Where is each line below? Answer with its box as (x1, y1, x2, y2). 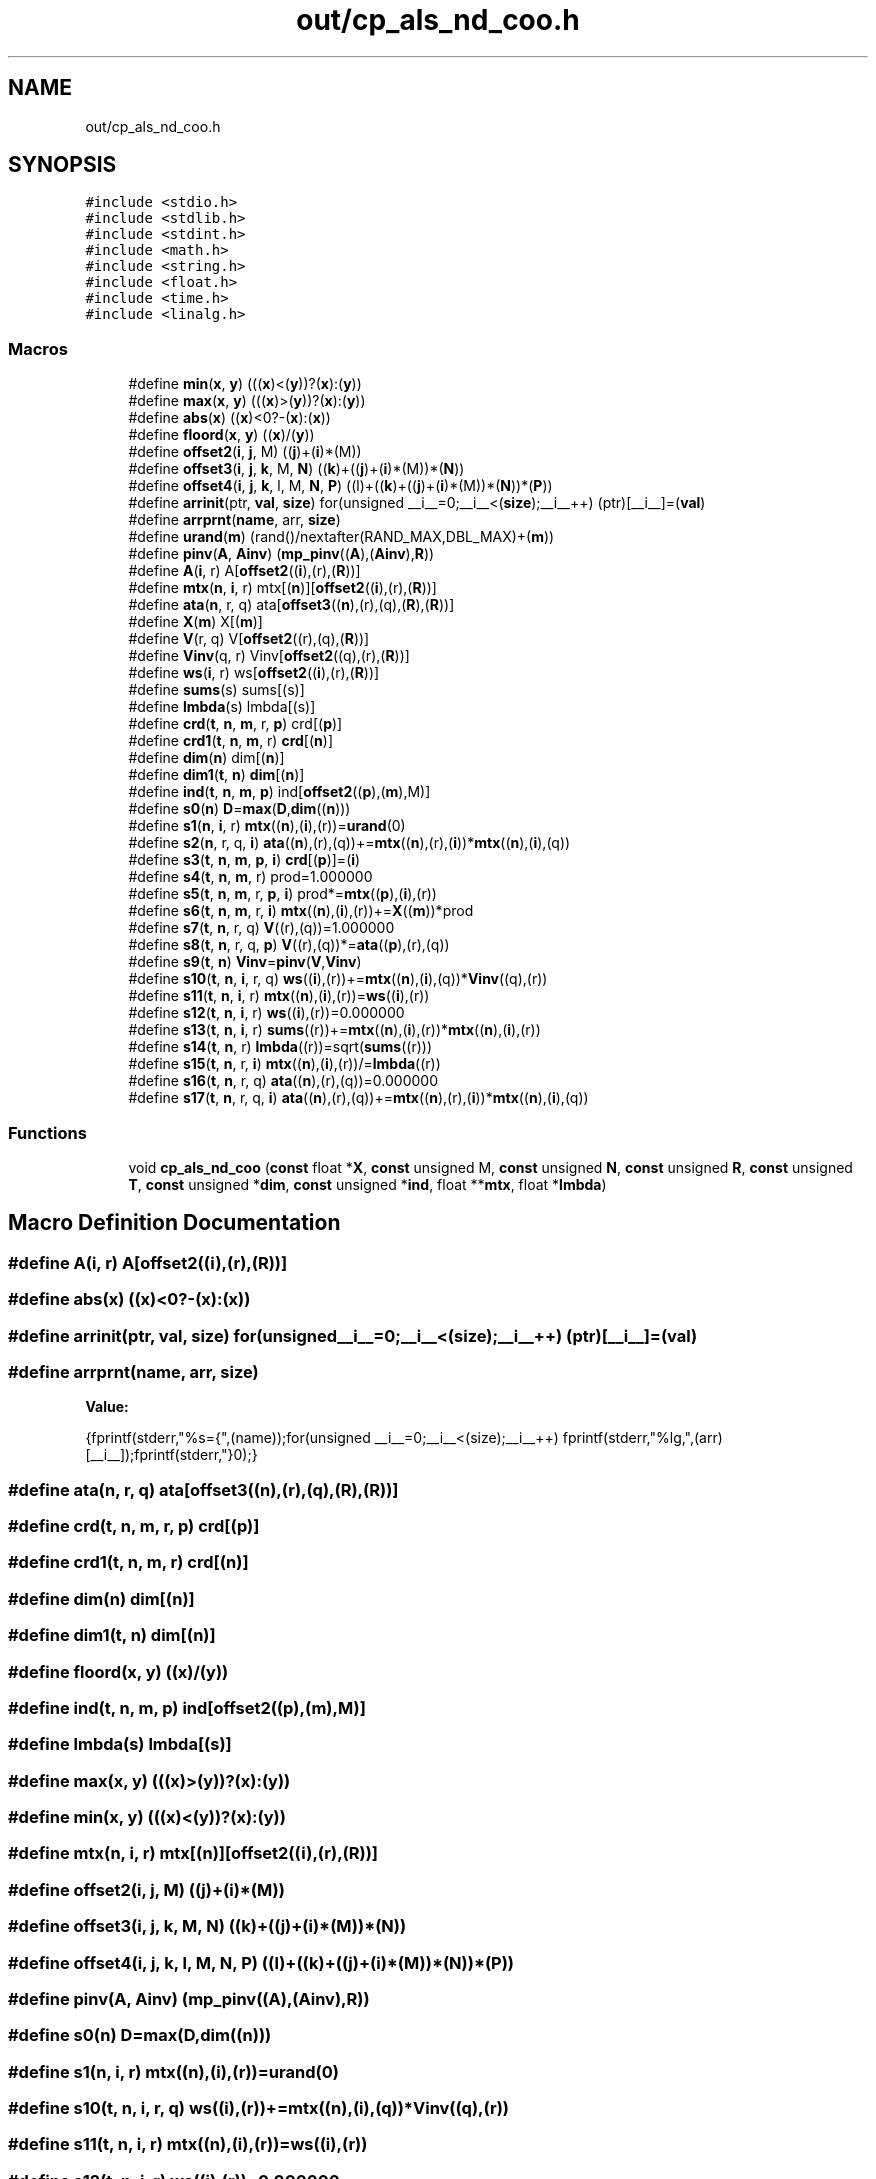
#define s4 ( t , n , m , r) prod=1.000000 (128, 868, 373, 886)
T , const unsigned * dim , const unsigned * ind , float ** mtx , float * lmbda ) (128, 1175, 607, 1193)
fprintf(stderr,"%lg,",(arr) (562, 1429, 723, 1447)
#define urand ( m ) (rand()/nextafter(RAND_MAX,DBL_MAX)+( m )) (128, 528, 555, 546)
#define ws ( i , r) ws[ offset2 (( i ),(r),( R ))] (128, 664, 380, 682)
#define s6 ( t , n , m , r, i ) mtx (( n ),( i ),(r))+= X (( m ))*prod (128, 902, 474, 920)
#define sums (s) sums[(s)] (128, 681, 305, 699)
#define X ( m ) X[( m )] (128, 613, 263, 631)
